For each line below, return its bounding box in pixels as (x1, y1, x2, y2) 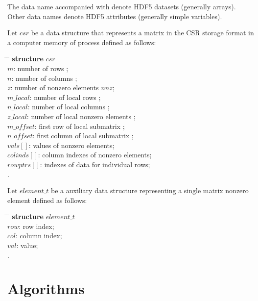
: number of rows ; (13, 63, 69, 73)
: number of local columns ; (27, 101, 110, 112)
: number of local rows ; (29, 92, 101, 102)
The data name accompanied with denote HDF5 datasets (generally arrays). (7, 1, 236, 11)
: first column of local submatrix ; (32, 130, 134, 141)
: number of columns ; (11, 73, 77, 83)
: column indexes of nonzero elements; (38, 150, 152, 160)
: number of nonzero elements (10, 82, 99, 93)
